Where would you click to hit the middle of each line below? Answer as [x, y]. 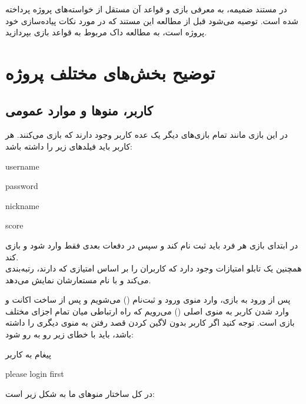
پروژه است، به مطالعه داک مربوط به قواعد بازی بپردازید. [106, 32]
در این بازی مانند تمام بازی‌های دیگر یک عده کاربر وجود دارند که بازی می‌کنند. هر [147, 135]
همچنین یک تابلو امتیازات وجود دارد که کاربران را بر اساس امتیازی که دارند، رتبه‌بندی [154, 268]
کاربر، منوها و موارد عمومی [79, 110]
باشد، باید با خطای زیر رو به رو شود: [69, 334]
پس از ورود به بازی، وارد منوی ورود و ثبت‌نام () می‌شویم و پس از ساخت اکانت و [148, 299]
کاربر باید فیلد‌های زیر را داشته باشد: [69, 146]
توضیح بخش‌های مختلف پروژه [110, 72]
